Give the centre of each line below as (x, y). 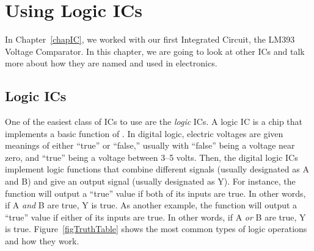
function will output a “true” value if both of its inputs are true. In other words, (155, 193)
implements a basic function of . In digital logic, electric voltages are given (144, 133)
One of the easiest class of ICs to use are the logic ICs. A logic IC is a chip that (154, 122)
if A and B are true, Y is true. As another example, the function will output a (151, 205)
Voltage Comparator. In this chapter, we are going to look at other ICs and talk (155, 51)
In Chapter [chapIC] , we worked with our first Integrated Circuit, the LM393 (150, 39)
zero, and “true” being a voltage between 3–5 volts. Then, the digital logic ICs (152, 157)
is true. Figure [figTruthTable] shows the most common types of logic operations (156, 229)
